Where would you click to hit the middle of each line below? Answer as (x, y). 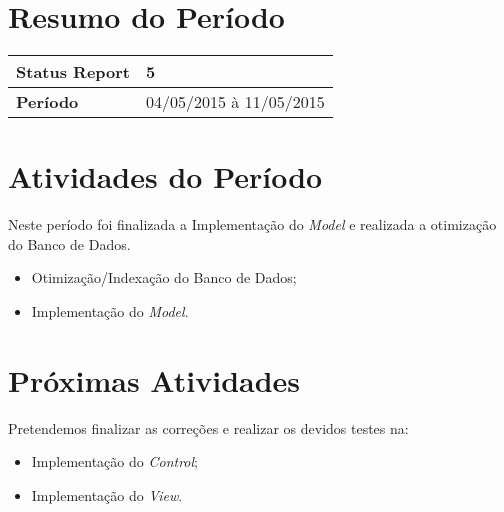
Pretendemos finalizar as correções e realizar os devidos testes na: (208, 427)
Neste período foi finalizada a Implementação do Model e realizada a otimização (252, 224)
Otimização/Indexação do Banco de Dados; (164, 277)
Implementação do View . (107, 494)
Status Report (73, 72)
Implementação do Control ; (114, 461)
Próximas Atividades (154, 379)
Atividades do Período (165, 176)
